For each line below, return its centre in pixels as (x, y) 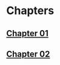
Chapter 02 (28, 54)
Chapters (30, 11)
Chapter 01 (27, 33)
